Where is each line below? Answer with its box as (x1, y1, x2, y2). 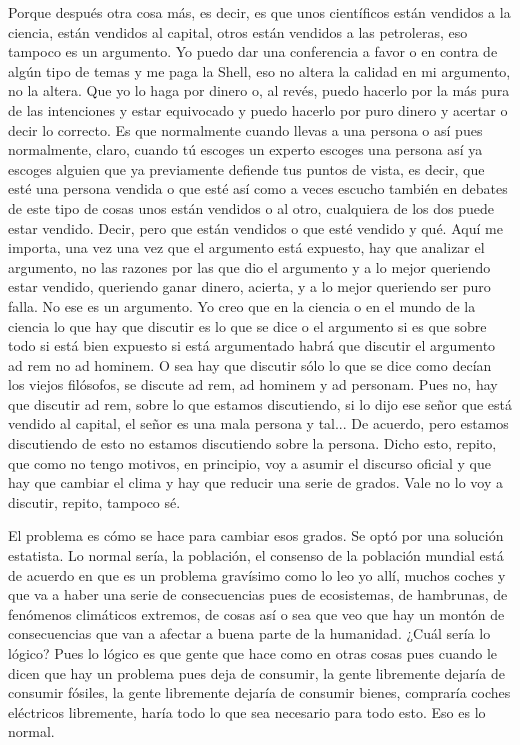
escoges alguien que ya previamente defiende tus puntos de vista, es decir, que (8, 158, 485, 179)
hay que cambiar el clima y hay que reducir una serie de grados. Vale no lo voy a (8, 472, 503, 493)
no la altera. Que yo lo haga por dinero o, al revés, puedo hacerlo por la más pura (8, 80, 510, 101)
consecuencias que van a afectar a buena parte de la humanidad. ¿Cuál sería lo (8, 623, 491, 644)
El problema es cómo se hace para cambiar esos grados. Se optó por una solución (8, 525, 504, 546)
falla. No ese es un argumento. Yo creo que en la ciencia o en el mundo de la (8, 295, 476, 316)
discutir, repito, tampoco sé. (8, 491, 181, 512)
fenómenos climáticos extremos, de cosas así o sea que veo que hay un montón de (8, 603, 505, 624)
